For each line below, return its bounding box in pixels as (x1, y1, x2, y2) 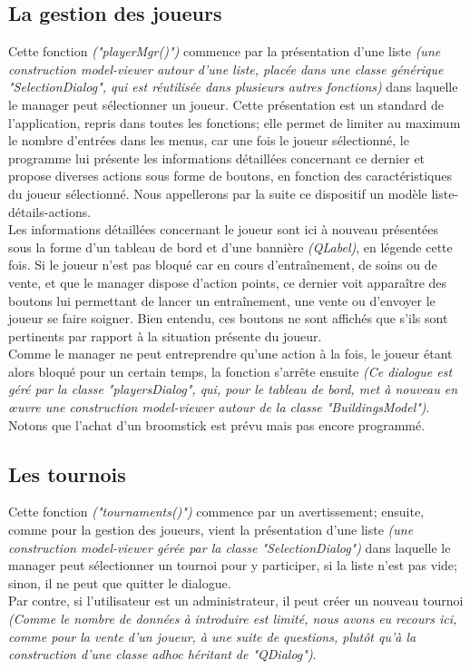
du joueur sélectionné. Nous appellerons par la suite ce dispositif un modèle (8, 183, 427, 202)
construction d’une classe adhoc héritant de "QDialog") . (8, 645, 317, 664)
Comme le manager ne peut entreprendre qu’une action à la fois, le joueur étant (8, 344, 453, 363)
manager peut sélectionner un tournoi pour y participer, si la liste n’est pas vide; (8, 556, 457, 575)
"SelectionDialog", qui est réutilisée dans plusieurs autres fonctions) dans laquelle (8, 77, 458, 96)
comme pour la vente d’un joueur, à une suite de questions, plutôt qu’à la (8, 626, 416, 645)
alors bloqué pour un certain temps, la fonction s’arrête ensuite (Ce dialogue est (8, 361, 453, 380)
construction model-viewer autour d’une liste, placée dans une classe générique (8, 59, 444, 78)
